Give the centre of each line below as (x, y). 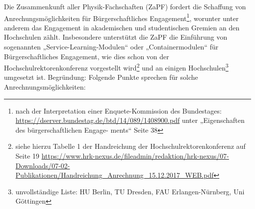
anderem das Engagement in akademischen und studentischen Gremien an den (122, 27)
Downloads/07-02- (43, 165)
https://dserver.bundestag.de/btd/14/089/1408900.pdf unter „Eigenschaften (130, 120)
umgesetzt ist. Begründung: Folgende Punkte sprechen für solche (101, 77)
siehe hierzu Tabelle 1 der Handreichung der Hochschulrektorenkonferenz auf (130, 146)
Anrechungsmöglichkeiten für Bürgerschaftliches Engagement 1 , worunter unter (121, 17)
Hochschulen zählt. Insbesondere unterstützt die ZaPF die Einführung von (116, 37)
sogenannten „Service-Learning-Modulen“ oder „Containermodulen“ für (111, 47)
